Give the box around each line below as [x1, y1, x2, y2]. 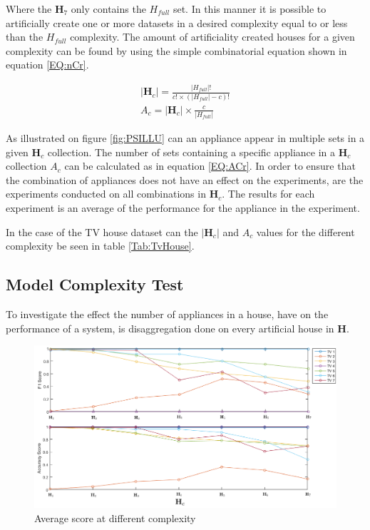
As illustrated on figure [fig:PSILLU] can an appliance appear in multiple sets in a [6, 130, 365, 145]
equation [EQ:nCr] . [6, 57, 89, 72]
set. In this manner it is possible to [173, 1, 327, 16]
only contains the [71, 1, 146, 16]
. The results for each [222, 186, 315, 201]
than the [6, 29, 43, 44]
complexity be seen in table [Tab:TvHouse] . [6, 238, 195, 253]
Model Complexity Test [6, 273, 184, 295]
